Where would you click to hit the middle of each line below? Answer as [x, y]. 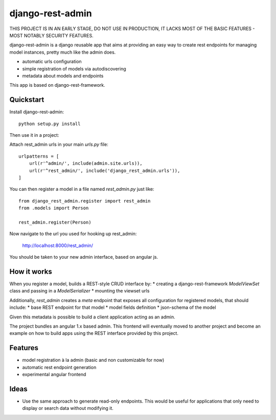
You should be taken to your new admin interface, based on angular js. [84, 257]
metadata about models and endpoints [63, 76]
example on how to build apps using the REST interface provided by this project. [94, 333]
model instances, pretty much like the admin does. [63, 52]
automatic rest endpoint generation [59, 367]
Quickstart [27, 100]
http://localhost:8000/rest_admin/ [58, 245]
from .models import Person [54, 208]
